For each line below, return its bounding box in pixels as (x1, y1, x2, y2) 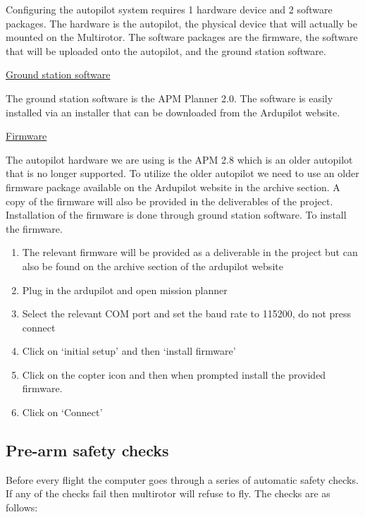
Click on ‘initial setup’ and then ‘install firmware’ (22, 343, 236, 358)
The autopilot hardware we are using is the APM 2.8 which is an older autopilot (6, 152, 353, 166)
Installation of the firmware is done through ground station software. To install (6, 207, 347, 222)
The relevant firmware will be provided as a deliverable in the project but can (22, 245, 358, 260)
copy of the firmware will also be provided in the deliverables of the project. (6, 193, 333, 208)
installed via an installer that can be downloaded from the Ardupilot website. (6, 104, 340, 119)
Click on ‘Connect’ (22, 405, 103, 420)
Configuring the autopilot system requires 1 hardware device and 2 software (6, 2, 333, 16)
